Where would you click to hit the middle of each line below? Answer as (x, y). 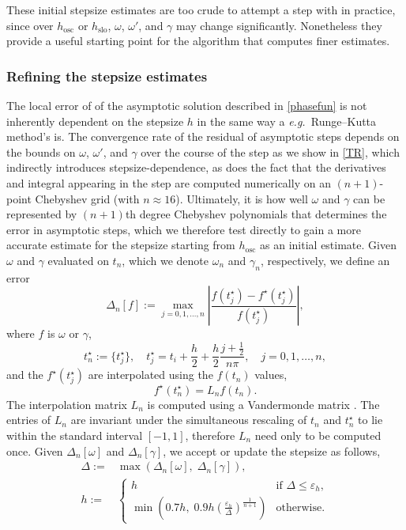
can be (369, 198)
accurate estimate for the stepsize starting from (121, 245)
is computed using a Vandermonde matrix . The (263, 404)
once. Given (35, 450)
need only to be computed (318, 435)
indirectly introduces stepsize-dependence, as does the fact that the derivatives (196, 167)
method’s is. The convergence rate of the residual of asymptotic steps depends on (203, 136)
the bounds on (41, 151)
